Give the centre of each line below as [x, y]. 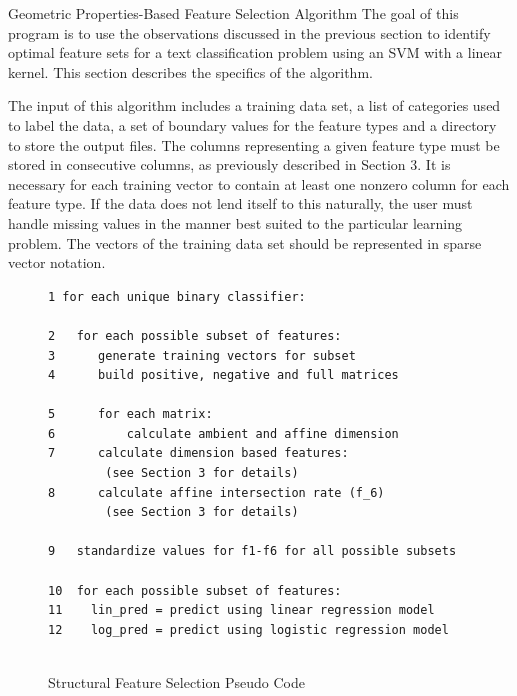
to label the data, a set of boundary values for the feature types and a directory [252, 124]
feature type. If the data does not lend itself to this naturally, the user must [240, 203]
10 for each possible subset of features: [195, 590]
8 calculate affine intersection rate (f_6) [216, 492]
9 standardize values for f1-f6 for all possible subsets [252, 551]
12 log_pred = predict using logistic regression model [248, 629]
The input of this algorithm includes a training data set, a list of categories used [254, 105]
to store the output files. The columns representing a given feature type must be [254, 144]
